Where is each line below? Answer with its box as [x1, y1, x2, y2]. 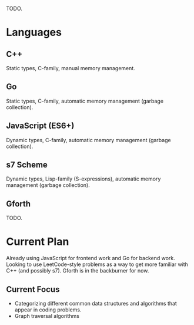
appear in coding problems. [14, 306, 82, 313]
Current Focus [6, 284, 60, 294]
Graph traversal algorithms [14, 313, 79, 319]
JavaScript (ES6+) [6, 121, 75, 131]
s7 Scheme [6, 160, 48, 170]
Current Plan [6, 235, 69, 248]
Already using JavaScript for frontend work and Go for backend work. [6, 255, 175, 262]
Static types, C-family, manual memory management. [6, 65, 135, 71]
